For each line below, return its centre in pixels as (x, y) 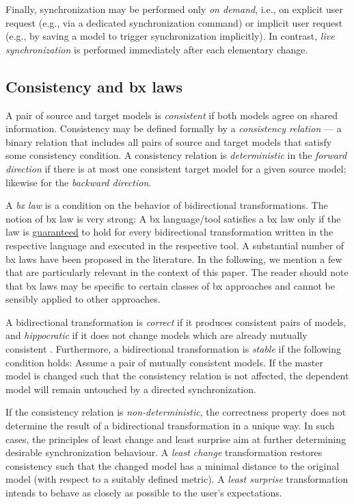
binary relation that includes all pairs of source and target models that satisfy (169, 141)
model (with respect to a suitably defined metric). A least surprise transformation (177, 479)
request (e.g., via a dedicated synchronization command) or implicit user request (174, 22)
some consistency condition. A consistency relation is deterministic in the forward (176, 155)
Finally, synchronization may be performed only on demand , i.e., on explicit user (175, 9)
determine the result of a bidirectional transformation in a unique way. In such (170, 426)
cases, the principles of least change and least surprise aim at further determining (176, 439)
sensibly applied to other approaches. (83, 299)
